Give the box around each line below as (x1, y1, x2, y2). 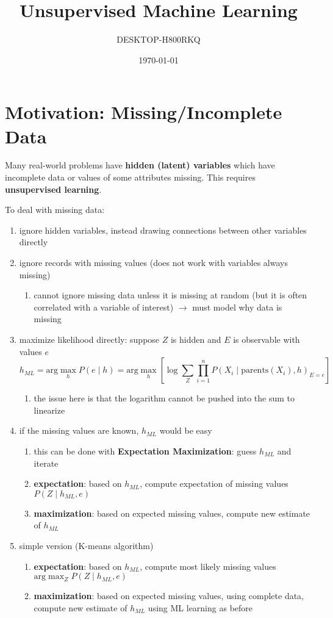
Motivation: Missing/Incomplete (5, 99, 282, 124)
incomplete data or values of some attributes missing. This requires (5, 171, 256, 184)
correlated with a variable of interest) (34, 300, 174, 313)
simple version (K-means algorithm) (19, 539, 154, 552)
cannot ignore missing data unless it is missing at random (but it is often (34, 289, 307, 301)
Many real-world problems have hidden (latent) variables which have (5, 159, 275, 171)
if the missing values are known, (19, 424, 139, 437)
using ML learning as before (148, 601, 253, 614)
